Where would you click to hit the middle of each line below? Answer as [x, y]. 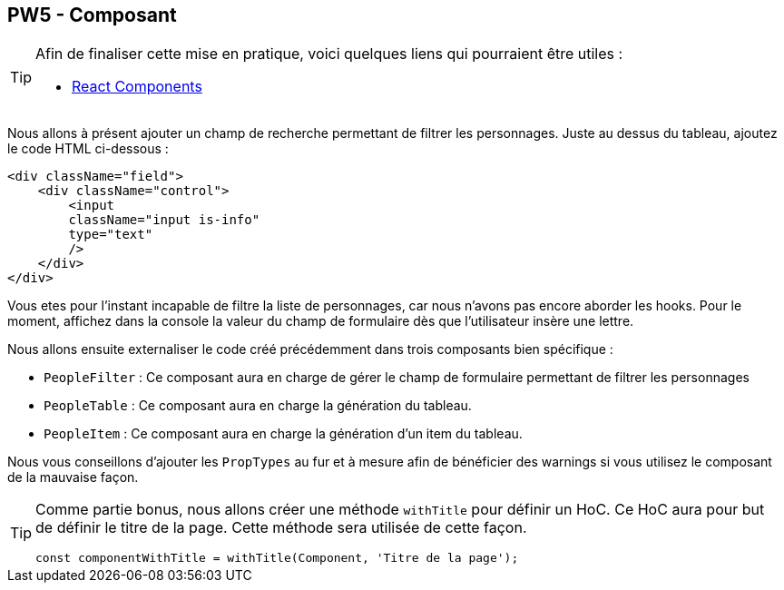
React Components [137, 87]
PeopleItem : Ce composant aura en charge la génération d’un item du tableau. [283, 434]
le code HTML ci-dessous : [88, 149]
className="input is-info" [164, 220]
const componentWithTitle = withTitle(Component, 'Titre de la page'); [277, 558]
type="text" [111, 235]
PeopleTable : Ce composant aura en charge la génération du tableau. [258, 406]
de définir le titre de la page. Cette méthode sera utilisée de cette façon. [281, 528]
